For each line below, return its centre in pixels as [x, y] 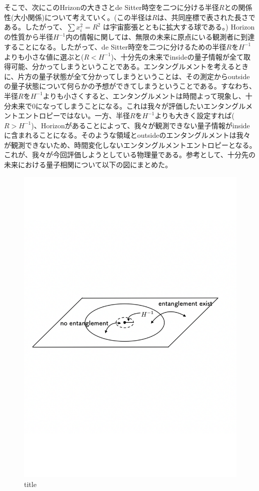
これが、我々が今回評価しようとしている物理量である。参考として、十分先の [130, 155]
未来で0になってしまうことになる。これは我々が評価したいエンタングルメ [132, 105]
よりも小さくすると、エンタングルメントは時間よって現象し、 [144, 95]
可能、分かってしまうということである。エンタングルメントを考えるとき [130, 66]
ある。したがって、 [35, 27]
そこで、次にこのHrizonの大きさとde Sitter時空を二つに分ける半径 [111, 7]
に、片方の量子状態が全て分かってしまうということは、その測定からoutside [127, 76]
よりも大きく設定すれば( [194, 115]
